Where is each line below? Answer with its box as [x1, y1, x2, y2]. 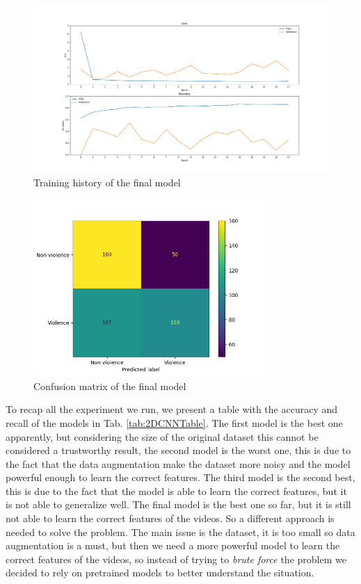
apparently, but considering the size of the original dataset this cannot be [6, 429, 319, 444]
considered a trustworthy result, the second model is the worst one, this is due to [6, 443, 351, 457]
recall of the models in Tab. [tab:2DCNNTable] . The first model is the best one [6, 415, 343, 430]
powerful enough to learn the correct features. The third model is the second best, [6, 470, 355, 485]
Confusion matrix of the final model [33, 378, 186, 393]
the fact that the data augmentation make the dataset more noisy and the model [6, 456, 351, 471]
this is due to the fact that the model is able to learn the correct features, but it [6, 483, 347, 498]
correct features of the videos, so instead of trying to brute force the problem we [6, 551, 346, 566]
